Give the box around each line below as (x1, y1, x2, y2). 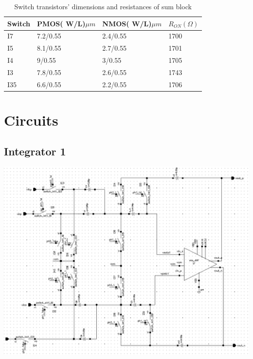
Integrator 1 (4, 143, 66, 158)
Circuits (4, 110, 58, 130)
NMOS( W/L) (102, 18, 152, 28)
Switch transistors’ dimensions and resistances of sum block (14, 1, 192, 11)
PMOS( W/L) (36, 18, 86, 28)
